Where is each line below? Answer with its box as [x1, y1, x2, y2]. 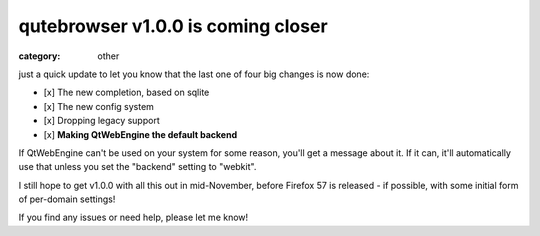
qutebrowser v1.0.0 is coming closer [18, 15, 329, 37]
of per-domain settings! [18, 193, 116, 205]
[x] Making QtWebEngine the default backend [43, 128, 238, 140]
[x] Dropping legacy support [43, 115, 160, 127]
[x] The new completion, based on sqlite [43, 86, 210, 99]
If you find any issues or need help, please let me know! [18, 211, 249, 224]
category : [18, 50, 61, 62]
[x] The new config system [43, 100, 155, 112]
